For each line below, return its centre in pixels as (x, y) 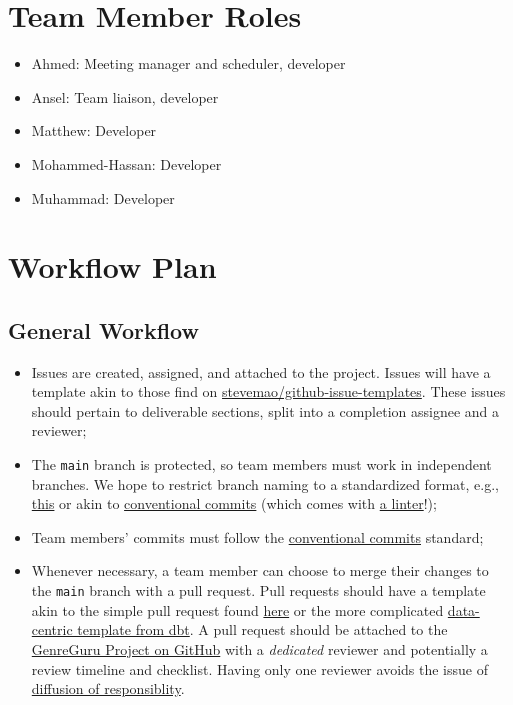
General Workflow (103, 329)
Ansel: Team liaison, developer (125, 96)
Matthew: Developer (94, 130)
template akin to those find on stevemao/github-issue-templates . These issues (268, 391)
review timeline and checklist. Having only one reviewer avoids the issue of (259, 668)
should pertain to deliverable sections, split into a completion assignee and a (265, 410)
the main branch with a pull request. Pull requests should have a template (258, 590)
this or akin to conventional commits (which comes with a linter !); (234, 503)
